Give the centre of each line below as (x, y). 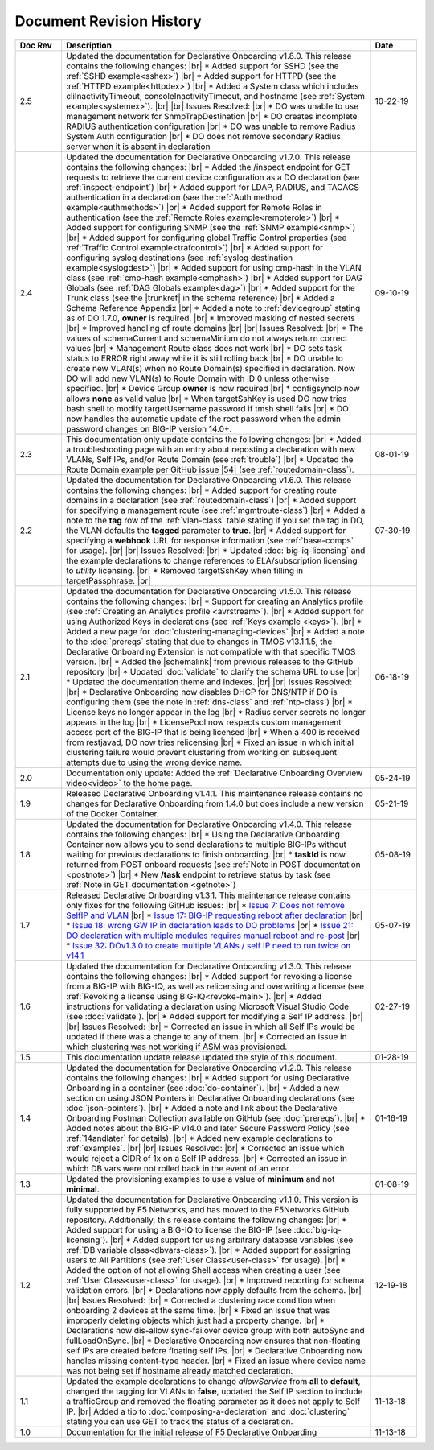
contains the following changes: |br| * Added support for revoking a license (209, 976)
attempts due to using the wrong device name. (154, 762)
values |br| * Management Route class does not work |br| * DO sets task (204, 348)
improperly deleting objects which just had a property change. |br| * (195, 1320)
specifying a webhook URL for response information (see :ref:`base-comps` (210, 540)
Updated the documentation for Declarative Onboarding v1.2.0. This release (209, 1068)
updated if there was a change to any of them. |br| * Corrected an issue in (206, 1036)
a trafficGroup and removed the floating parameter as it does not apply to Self (213, 1401)
